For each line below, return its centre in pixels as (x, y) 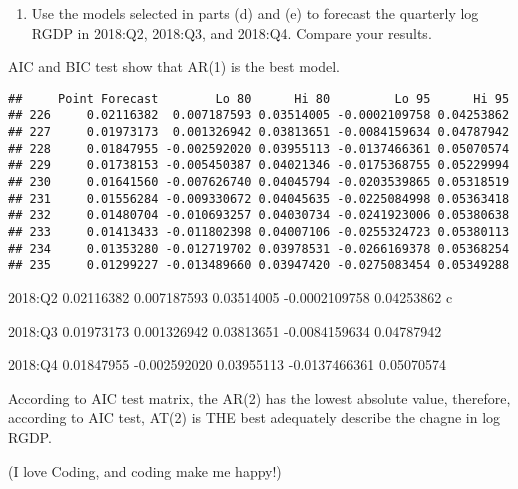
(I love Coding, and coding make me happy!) (145, 470)
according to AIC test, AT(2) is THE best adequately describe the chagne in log (254, 417)
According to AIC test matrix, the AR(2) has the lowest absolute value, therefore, (259, 397)
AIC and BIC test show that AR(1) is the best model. (174, 66)
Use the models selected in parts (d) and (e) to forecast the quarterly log (255, 13)
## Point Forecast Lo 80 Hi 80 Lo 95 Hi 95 (259, 98)
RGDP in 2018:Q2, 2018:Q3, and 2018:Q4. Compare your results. (231, 32)
